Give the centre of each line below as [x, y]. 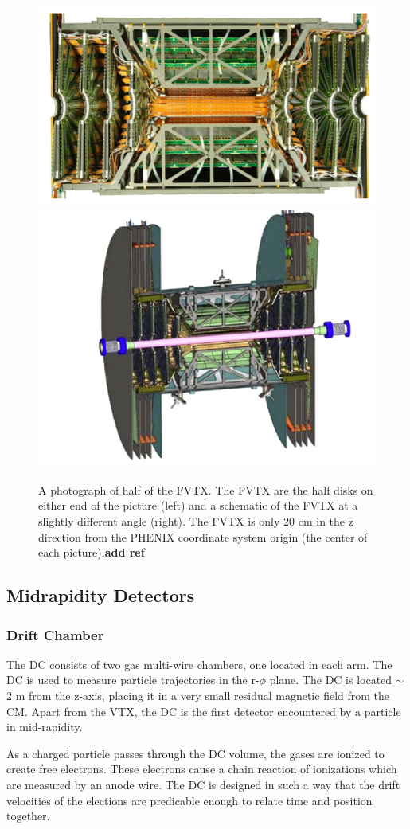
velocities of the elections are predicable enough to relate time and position [189, 800]
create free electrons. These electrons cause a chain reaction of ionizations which [202, 769]
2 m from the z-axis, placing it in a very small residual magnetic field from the [198, 696]
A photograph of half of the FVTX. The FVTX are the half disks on [206, 489]
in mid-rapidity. [45, 727]
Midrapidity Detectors [101, 595]
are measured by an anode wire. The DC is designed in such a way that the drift [203, 785]
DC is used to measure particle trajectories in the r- [133, 680]
